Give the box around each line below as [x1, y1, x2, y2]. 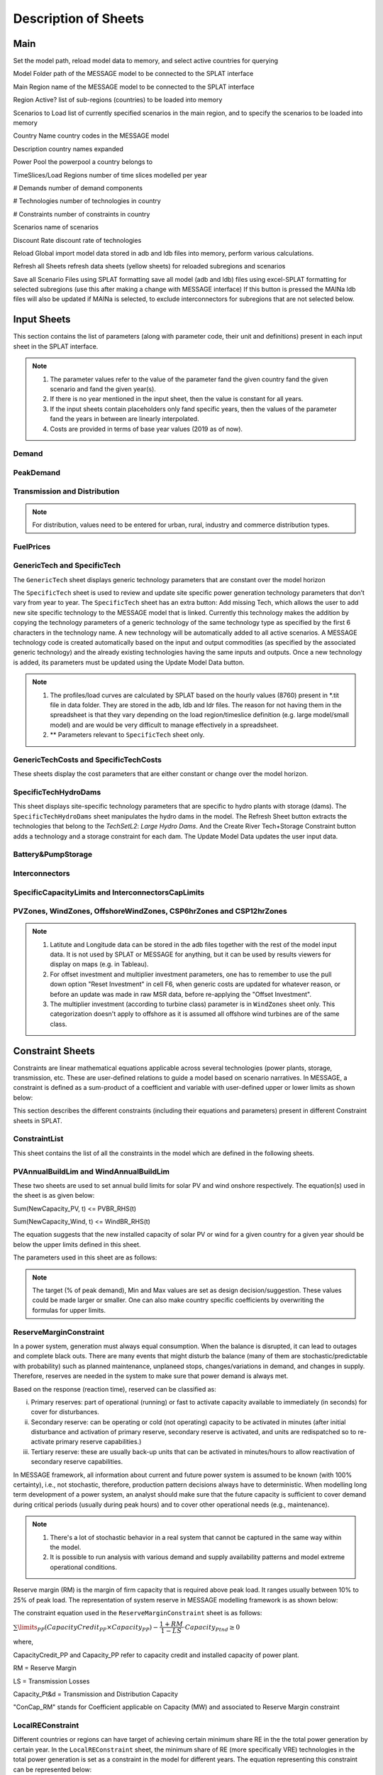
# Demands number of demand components [13, 183, 143, 192]
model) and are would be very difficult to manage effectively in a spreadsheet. [50, 721, 279, 729]
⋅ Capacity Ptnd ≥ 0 [182, 1623, 240, 1633]
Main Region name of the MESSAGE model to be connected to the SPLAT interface [13, 82, 255, 91]
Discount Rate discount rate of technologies [13, 236, 142, 244]
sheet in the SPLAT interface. [13, 342, 99, 351]
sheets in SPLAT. [13, 1116, 63, 1125]
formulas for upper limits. [32, 1306, 106, 1314]
